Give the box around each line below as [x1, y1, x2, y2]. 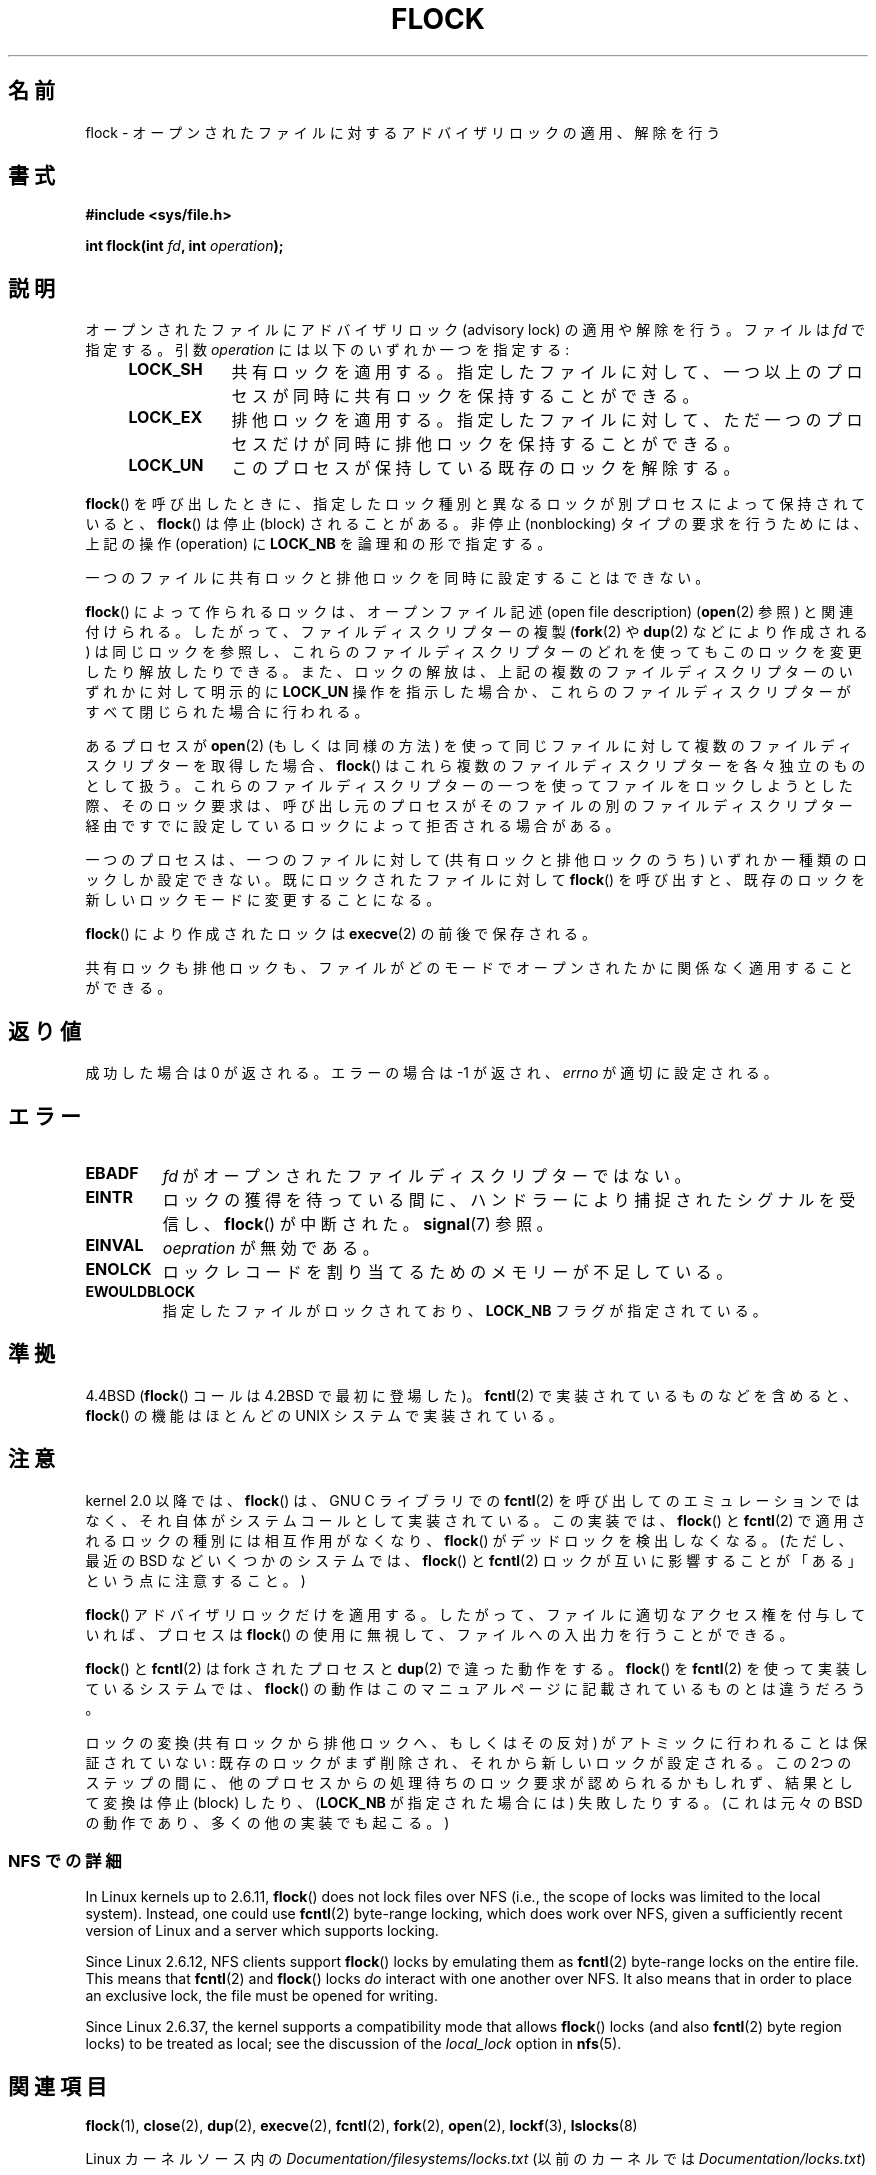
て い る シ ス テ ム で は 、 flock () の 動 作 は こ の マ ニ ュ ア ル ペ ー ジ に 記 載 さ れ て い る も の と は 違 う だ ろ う [85, 1679, 866, 1697]
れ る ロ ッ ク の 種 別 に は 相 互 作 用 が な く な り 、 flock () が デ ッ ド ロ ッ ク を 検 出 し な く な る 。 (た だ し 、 [85, 1531, 853, 1549]
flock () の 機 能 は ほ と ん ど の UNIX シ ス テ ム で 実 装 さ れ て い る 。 [85, 1406, 563, 1424]
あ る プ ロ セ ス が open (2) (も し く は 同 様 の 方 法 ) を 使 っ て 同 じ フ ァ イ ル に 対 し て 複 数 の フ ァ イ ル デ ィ [85, 737, 853, 755]
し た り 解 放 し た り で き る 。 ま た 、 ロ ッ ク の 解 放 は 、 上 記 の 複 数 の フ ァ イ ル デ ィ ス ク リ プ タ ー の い [85, 663, 853, 681]
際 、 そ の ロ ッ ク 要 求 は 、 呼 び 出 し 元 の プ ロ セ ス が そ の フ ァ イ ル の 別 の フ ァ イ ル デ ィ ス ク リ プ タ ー [85, 797, 853, 815]
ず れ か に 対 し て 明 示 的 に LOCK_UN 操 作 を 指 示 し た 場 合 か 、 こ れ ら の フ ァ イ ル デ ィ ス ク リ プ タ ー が [85, 683, 851, 701]
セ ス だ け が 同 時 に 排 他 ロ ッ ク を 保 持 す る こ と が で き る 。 [231, 434, 740, 455]
